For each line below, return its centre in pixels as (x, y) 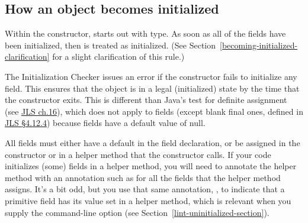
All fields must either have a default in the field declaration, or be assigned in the (153, 142)
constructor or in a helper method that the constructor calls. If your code (138, 154)
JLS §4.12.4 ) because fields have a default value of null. (105, 123)
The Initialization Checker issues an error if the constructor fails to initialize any (151, 76)
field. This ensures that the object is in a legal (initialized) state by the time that (152, 88)
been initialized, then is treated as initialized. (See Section (110, 45)
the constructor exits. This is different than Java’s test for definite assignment (146, 100)
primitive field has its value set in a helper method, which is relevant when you (148, 200)
